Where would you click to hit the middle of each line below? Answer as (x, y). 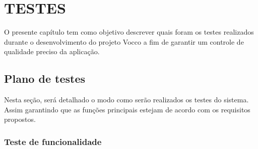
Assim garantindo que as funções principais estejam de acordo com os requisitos (127, 109)
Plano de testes (45, 79)
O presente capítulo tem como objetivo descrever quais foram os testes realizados (129, 32)
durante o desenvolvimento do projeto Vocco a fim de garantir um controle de (124, 41)
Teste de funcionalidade (53, 141)
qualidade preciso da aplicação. (52, 51)
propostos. (20, 119)
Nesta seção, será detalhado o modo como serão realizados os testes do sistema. (126, 100)
